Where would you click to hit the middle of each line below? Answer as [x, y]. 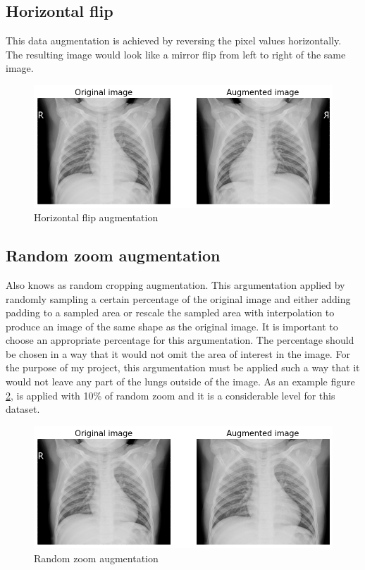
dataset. [23, 409]
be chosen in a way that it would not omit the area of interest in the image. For [178, 353]
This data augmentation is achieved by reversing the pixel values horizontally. [174, 41]
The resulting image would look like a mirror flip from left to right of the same [176, 54]
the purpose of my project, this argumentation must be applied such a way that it [183, 367]
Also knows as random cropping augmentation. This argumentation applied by [175, 284]
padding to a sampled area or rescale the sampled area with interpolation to [170, 312]
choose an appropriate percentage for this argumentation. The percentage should [180, 340]
